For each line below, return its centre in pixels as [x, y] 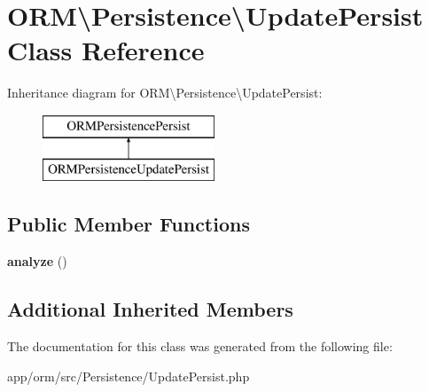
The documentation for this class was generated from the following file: [200, 346]
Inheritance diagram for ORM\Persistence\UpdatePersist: [165, 93]
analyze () [37, 261]
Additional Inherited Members [150, 309]
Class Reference [106, 50]
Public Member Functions [129, 224]
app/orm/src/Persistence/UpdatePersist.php [129, 376]
